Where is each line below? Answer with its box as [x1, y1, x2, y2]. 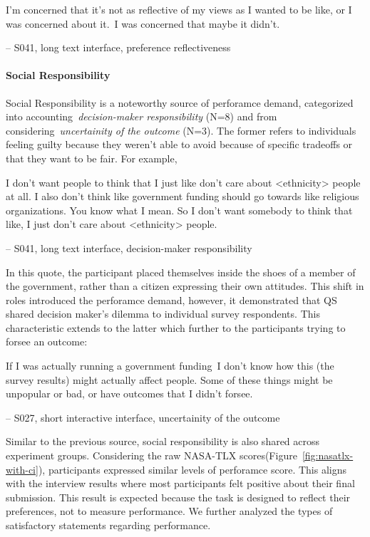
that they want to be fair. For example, [6, 150, 178, 165]
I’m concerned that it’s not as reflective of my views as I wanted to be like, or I [6, 2, 352, 16]
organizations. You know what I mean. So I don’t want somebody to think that [6, 202, 353, 217]
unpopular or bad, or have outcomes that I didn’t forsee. [6, 386, 253, 401]
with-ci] [6, 462, 38, 476]
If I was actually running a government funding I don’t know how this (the [6, 358, 334, 373]
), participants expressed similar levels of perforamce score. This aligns [38, 462, 347, 476]
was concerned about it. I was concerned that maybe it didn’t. [6, 16, 280, 31]
